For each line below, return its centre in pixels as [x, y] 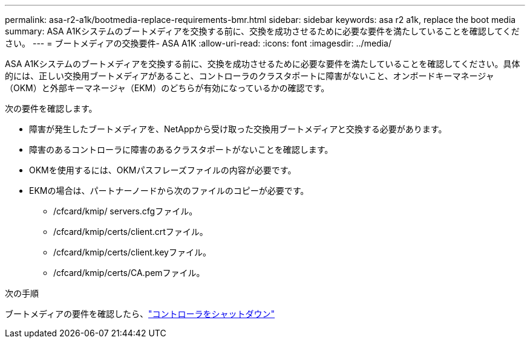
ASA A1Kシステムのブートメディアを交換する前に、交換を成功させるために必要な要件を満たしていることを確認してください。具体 [263, 64]
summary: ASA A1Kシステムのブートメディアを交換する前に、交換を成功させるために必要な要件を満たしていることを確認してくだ [262, 31]
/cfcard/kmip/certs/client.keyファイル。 [132, 252]
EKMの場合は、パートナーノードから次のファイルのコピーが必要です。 [169, 191]
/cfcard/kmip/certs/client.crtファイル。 [131, 232]
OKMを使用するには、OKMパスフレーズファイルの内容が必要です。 [163, 170]
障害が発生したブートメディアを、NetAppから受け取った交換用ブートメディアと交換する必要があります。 [238, 129]
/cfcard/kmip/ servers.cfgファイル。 [126, 211]
